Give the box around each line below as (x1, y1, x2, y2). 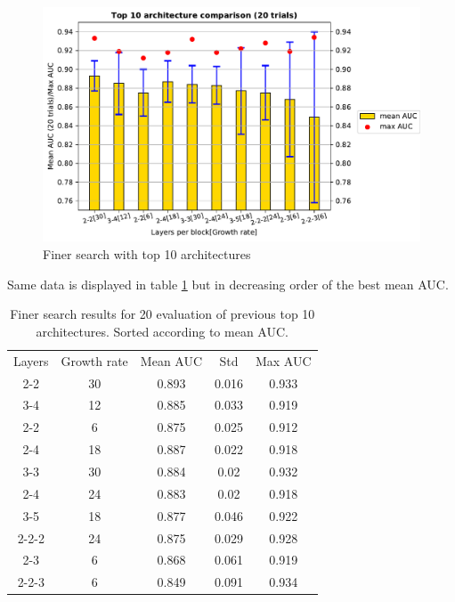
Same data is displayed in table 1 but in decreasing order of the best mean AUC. (7, 274, 449, 293)
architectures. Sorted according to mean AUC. (36, 321, 288, 340)
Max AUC (255, 351, 312, 370)
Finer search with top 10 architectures (43, 245, 251, 264)
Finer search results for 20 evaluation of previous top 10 (10, 305, 315, 323)
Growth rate (61, 351, 128, 370)
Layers (13, 351, 49, 370)
